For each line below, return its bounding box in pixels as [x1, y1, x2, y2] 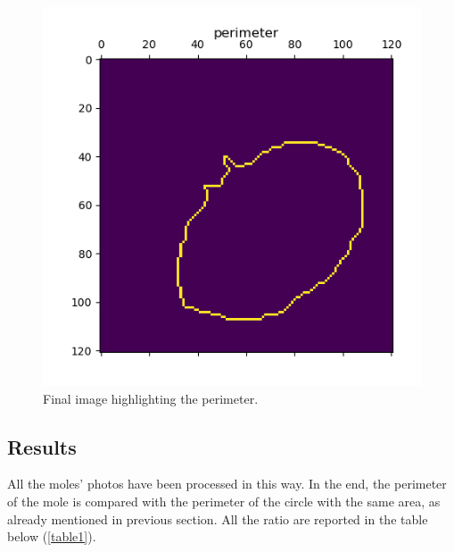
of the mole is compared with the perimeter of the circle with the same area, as [7, 491, 441, 510]
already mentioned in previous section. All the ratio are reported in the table [7, 509, 428, 528]
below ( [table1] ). [7, 527, 96, 546]
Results [7, 432, 77, 460]
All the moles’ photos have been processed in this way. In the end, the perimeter [7, 474, 447, 493]
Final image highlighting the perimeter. [43, 389, 259, 407]
